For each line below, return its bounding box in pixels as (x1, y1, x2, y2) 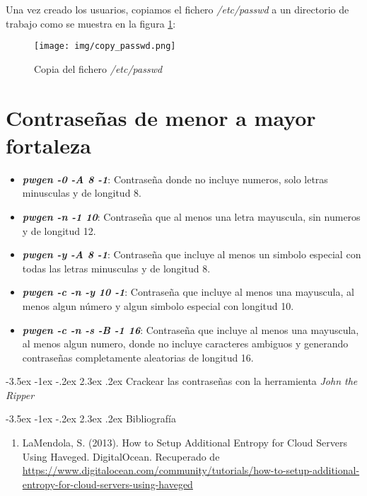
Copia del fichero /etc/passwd (34, 61, 163, 76)
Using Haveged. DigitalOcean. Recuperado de (22, 449, 220, 463)
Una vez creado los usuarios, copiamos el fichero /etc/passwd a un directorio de (6, 2, 349, 16)
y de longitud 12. (22, 223, 96, 238)
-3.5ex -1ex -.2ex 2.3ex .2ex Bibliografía (6, 411, 176, 426)
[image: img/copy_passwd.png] (34, 41, 176, 52)
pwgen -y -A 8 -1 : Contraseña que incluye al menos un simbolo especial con (22, 247, 361, 262)
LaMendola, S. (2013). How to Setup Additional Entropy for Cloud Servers (22, 435, 347, 450)
